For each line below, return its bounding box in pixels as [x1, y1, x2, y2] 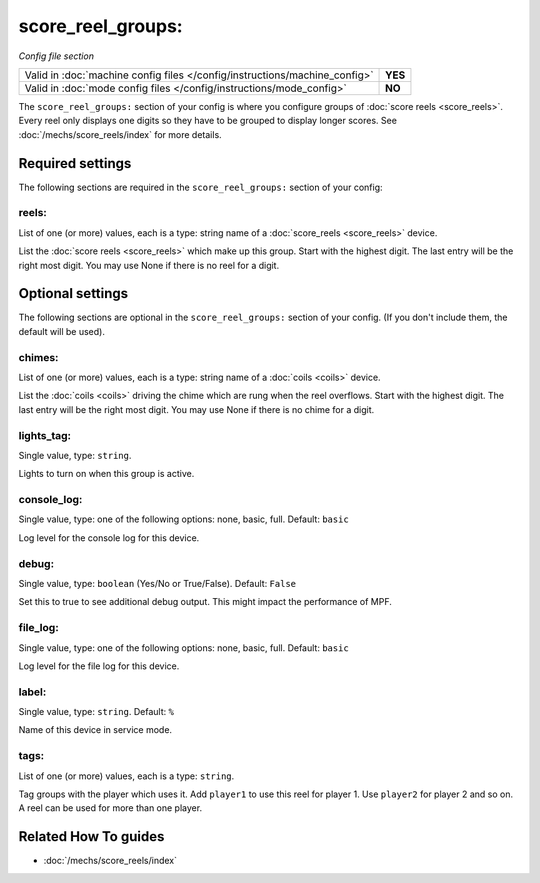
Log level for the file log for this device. [18, 660, 180, 672]
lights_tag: [18, 428, 72, 442]
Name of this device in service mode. [18, 724, 173, 736]
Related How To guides [18, 828, 165, 845]
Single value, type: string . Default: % [18, 706, 175, 718]
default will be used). [18, 325, 105, 337]
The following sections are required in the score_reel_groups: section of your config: [18, 181, 383, 193]
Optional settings [18, 285, 129, 302]
